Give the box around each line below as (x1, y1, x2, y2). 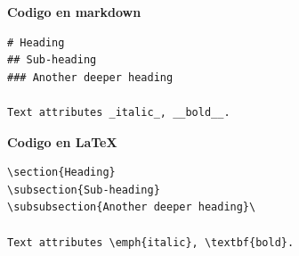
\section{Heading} (7, 166, 116, 179)
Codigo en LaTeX (7, 132, 117, 151)
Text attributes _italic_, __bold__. (7, 105, 230, 119)
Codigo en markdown (7, 3, 141, 21)
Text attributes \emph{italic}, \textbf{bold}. (7, 235, 295, 249)
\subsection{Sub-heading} (7, 183, 160, 196)
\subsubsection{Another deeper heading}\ (7, 201, 256, 214)
